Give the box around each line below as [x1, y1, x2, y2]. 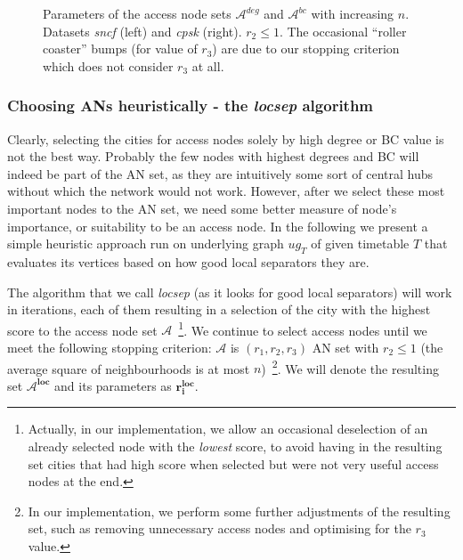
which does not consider [43, 56, 174, 75]
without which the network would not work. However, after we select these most [7, 182, 445, 200]
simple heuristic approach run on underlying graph [7, 234, 284, 253]
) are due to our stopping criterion [212, 39, 400, 58]
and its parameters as [54, 376, 172, 394]
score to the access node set [7, 321, 158, 339]
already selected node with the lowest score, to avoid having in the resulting [28, 437, 443, 456]
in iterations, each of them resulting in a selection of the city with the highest [7, 300, 431, 319]
